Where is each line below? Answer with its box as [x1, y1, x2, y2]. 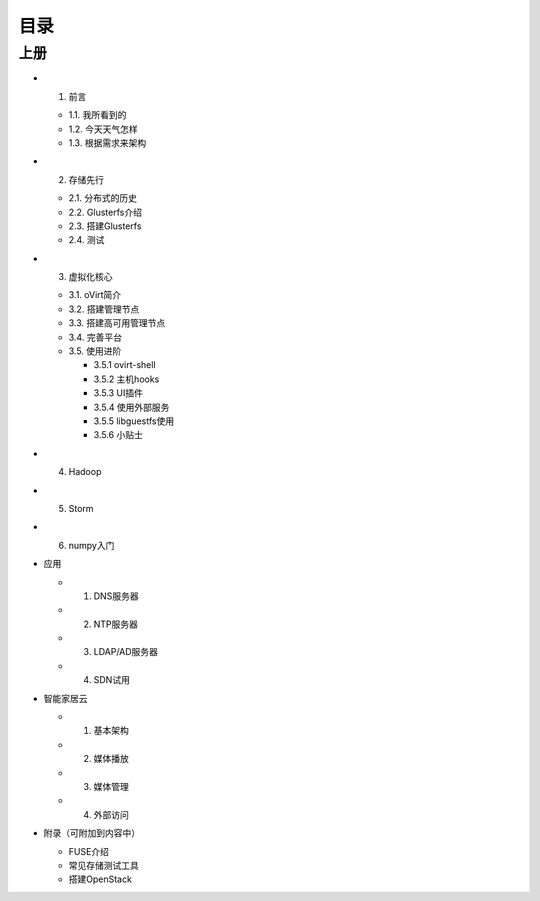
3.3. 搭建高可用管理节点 [68, 317, 166, 329]
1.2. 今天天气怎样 [68, 123, 139, 135]
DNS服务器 [93, 590, 139, 602]
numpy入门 [68, 539, 115, 551]
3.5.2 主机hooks [93, 373, 160, 385]
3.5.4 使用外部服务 [93, 401, 170, 413]
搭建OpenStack [68, 873, 132, 885]
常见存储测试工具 [68, 859, 139, 871]
